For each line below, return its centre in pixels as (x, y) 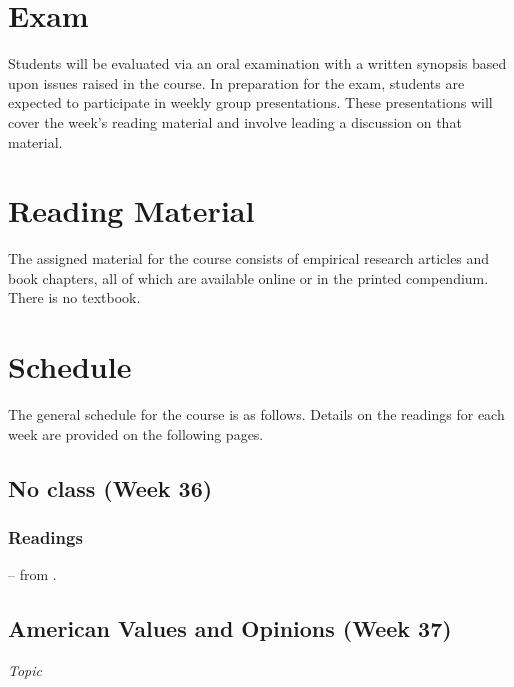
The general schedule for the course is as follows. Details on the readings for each (256, 414)
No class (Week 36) (110, 487)
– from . (32, 574)
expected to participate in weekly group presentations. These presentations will (250, 102)
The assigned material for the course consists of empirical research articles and (249, 258)
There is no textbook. (74, 297)
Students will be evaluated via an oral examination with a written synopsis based (257, 63)
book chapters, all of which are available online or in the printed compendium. (248, 277)
